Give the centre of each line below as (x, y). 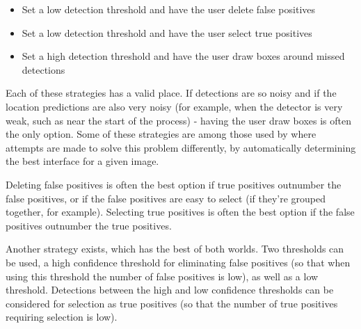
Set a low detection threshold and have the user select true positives (167, 32)
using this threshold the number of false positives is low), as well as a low (162, 276)
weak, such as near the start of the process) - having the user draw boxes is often (178, 120)
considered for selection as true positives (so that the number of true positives (172, 303)
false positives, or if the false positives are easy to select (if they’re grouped (166, 198)
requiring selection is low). (62, 317)
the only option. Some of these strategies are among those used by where (161, 134)
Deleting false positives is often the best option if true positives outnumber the (174, 184)
